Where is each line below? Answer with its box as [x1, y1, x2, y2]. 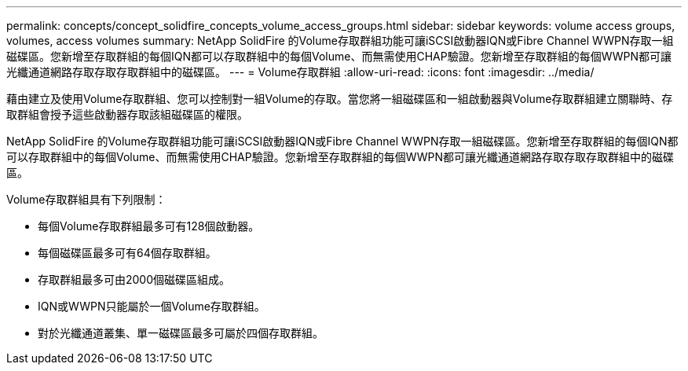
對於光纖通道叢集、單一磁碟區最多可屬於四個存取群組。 [38, 326, 324, 340]
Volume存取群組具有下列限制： [6, 193, 167, 206]
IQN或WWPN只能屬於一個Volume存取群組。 [38, 299, 265, 313]
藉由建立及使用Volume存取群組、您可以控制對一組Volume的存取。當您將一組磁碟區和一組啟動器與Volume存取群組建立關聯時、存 [6, 92, 673, 105]
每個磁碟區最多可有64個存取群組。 [38, 246, 217, 259]
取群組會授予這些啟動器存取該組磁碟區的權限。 [6, 108, 248, 121]
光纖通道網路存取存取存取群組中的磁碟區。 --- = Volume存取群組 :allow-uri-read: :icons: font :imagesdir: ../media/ [6, 65, 595, 79]
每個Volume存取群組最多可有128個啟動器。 [38, 219, 260, 233]
